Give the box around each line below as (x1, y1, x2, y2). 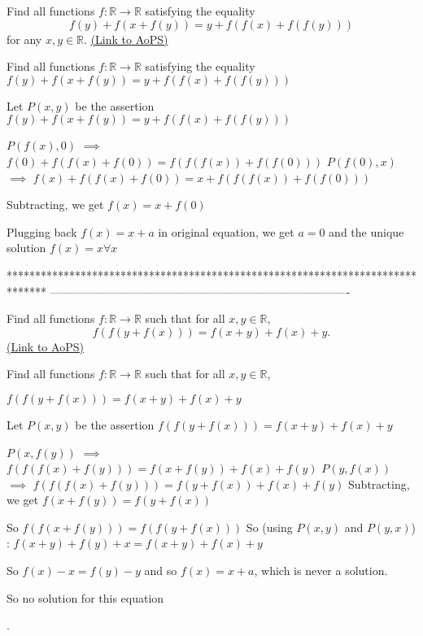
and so (144, 562, 177, 579)
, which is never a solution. (254, 562, 388, 579)
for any (7, 30, 42, 47)
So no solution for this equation (7, 589, 164, 606)
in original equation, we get (158, 223, 294, 240)
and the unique (329, 223, 404, 240)
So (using (246, 518, 293, 535)
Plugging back (7, 223, 77, 240)
